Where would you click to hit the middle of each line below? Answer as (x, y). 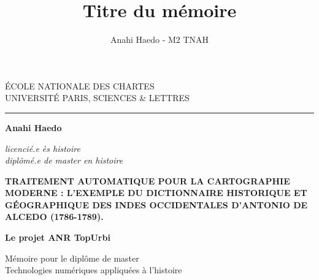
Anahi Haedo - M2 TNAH (159, 40)
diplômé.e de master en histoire (64, 160)
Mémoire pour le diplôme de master (72, 258)
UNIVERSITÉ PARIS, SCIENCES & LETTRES (97, 98)
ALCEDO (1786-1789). (54, 217)
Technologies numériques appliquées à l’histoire (94, 270)
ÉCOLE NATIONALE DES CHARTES (80, 85)
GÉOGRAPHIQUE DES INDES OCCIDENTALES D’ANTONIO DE (156, 204)
